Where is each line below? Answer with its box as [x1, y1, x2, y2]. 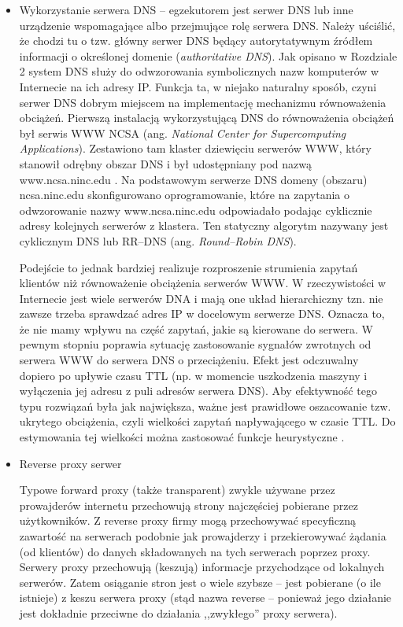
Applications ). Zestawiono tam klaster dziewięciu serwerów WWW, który [19, 140, 372, 157]
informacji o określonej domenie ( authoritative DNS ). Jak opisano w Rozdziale [19, 47, 397, 64]
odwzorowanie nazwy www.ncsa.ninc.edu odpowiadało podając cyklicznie [19, 201, 372, 218]
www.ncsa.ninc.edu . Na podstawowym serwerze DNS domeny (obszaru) [19, 171, 368, 187]
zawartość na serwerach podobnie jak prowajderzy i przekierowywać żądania [19, 528, 386, 544]
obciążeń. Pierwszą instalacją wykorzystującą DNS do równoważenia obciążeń [19, 109, 394, 126]
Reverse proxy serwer [19, 455, 122, 471]
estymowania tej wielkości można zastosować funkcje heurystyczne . [19, 429, 345, 445]
